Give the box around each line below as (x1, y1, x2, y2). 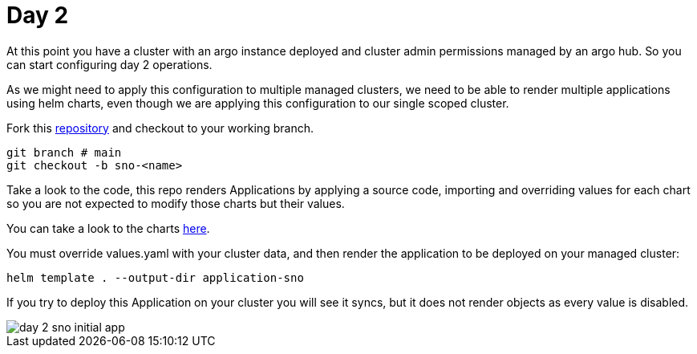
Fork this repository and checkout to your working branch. (6, 120, 314, 135)
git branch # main (6, 145, 122, 159)
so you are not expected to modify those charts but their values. (6, 196, 345, 210)
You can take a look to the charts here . (6, 221, 210, 235)
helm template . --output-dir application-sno (6, 271, 304, 284)
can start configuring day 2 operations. (6, 57, 213, 71)
